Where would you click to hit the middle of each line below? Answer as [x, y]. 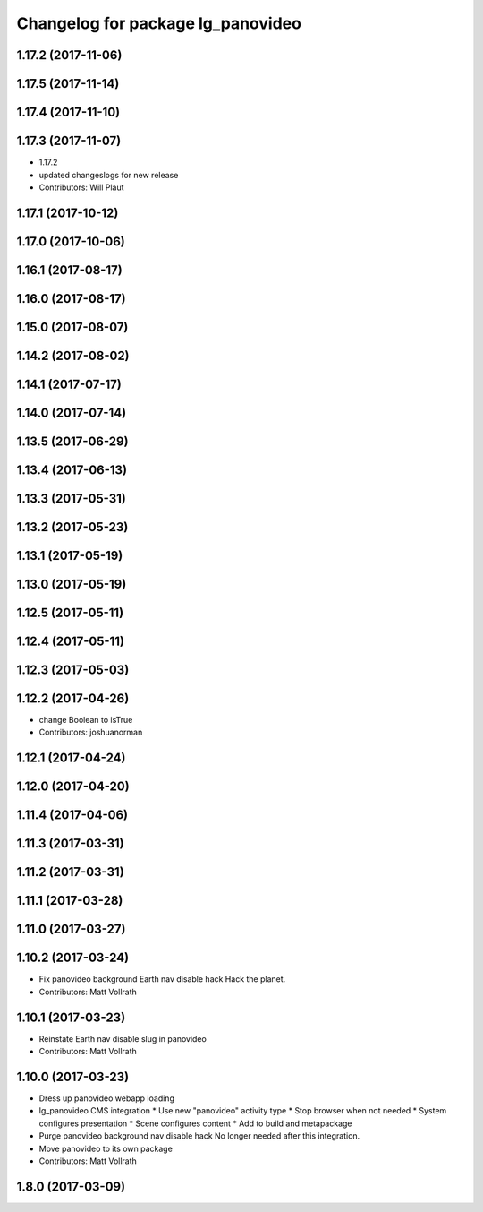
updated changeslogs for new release [109, 175]
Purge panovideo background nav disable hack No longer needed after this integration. [199, 1136]
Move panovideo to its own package [106, 1148]
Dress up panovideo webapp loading [106, 1098]
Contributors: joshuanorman [91, 732]
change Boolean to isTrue [86, 720]
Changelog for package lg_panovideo [159, 23]
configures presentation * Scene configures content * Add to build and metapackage [195, 1123]
